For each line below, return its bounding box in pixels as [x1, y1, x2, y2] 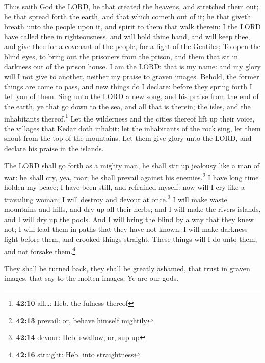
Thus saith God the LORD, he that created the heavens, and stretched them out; [4, 1, 259, 11]
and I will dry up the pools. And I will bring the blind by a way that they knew [4, 213, 254, 224]
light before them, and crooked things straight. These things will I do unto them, [4, 234, 257, 245]
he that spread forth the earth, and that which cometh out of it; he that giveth [4, 11, 251, 21]
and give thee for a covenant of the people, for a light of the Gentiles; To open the [4, 41, 261, 52]
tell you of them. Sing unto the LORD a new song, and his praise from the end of [4, 91, 259, 102]
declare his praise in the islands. [4, 142, 104, 153]
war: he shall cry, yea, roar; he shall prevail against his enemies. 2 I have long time [4, 171, 259, 182]
